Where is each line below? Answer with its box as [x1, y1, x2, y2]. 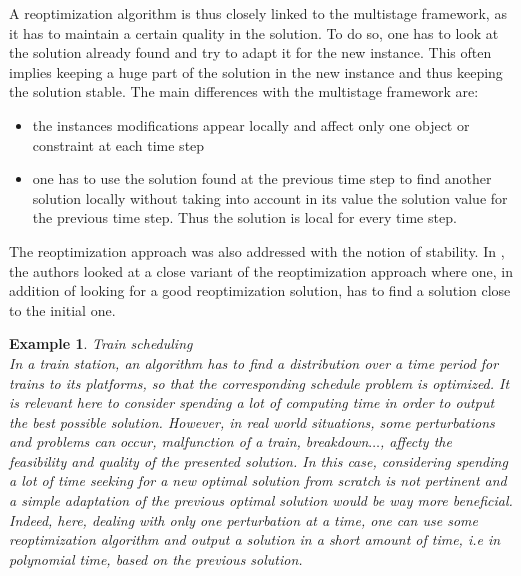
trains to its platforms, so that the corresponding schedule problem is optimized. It [9, 372, 510, 393]
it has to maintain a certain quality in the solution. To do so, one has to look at [9, 22, 499, 43]
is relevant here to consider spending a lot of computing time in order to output [9, 392, 495, 413]
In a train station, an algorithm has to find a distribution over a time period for [9, 352, 499, 373]
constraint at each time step [32, 134, 205, 155]
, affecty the [380, 431, 452, 452]
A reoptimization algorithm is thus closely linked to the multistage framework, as [9, 3, 507, 23]
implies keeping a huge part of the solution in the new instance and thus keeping [9, 61, 503, 82]
